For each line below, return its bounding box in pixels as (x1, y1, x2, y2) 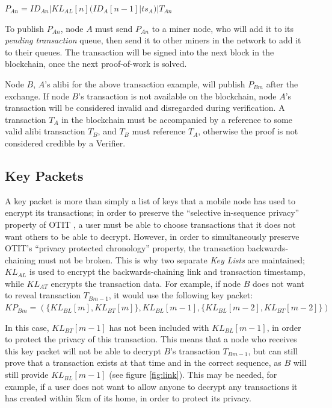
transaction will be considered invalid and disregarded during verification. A (5, 101, 285, 114)
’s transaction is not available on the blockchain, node (78, 89, 277, 102)
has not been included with (109, 321, 209, 333)
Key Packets (5, 166, 84, 184)
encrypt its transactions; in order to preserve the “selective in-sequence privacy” (5, 206, 300, 219)
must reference (132, 125, 186, 137)
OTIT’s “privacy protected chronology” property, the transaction (5, 242, 245, 254)
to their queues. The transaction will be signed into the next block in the (5, 45, 274, 58)
